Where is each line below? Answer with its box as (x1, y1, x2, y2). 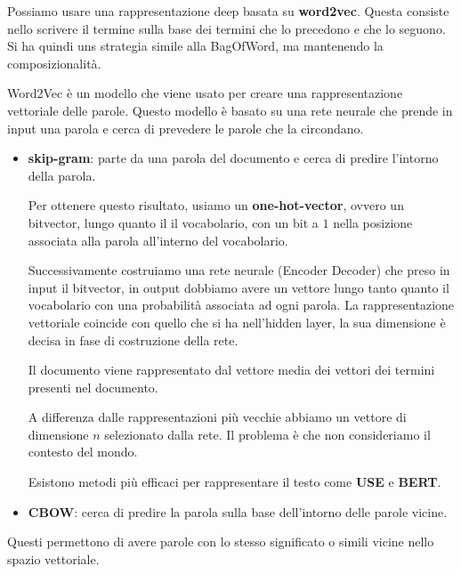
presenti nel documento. (28, 377, 158, 396)
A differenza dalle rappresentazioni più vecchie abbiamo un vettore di (28, 408, 407, 426)
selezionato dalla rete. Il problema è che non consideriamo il (104, 424, 431, 443)
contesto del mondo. (28, 442, 138, 461)
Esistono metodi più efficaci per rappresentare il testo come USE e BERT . (28, 473, 441, 491)
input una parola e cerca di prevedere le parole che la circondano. (7, 118, 364, 137)
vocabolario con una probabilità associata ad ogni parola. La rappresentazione (28, 295, 455, 314)
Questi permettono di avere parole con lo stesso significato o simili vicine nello (7, 532, 434, 551)
